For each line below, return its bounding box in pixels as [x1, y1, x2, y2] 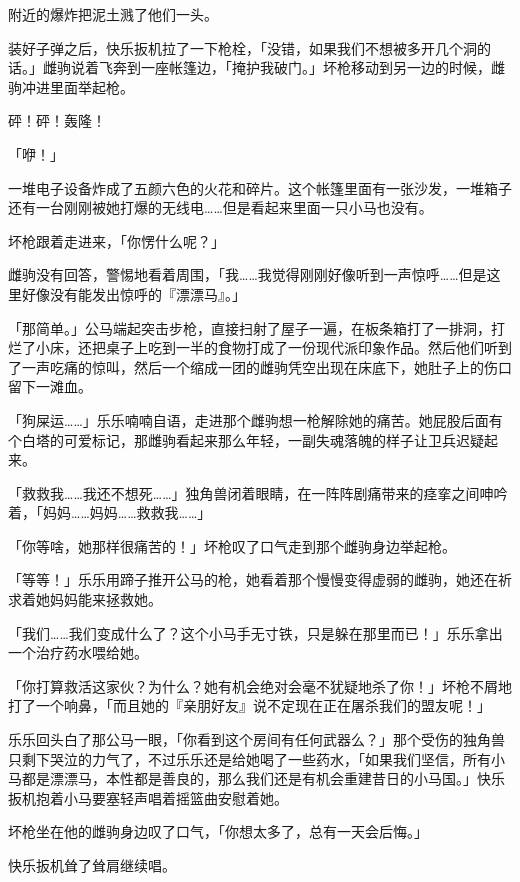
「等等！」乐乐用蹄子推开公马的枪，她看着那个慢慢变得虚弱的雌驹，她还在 [8, 569, 498, 590]
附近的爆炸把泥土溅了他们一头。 [8, 4, 218, 24]
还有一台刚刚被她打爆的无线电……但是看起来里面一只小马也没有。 [8, 197, 433, 218]
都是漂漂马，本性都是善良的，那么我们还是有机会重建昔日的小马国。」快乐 [21, 768, 505, 789]
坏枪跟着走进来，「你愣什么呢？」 [8, 230, 225, 251]
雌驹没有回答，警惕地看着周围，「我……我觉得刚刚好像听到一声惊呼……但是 [8, 264, 487, 285]
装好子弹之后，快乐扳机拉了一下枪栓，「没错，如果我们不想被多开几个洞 [8, 37, 477, 58]
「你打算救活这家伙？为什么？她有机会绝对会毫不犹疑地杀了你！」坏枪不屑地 [8, 675, 512, 696]
